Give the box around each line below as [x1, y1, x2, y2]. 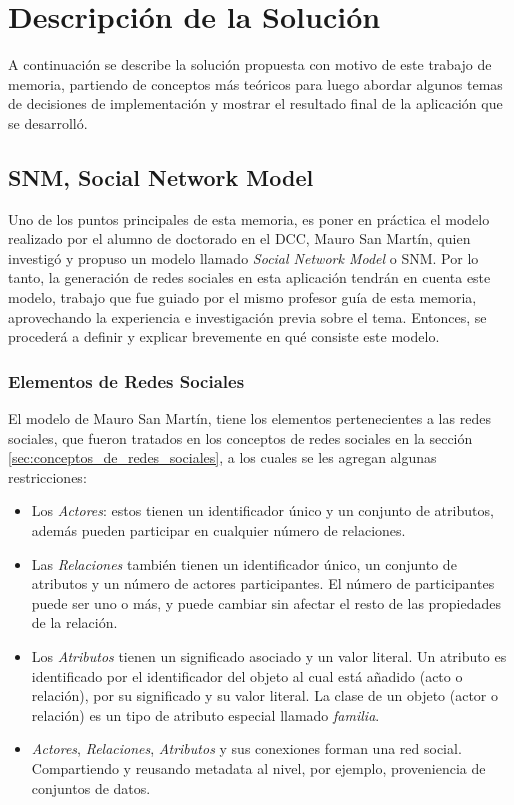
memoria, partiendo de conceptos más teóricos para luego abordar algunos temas [8, 73, 503, 94]
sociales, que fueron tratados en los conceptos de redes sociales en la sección [8, 427, 473, 448]
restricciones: [8, 466, 87, 487]
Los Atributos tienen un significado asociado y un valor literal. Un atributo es [31, 646, 507, 667]
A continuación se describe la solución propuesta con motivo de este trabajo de [8, 54, 492, 75]
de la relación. [31, 612, 118, 633]
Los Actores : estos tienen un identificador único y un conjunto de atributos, [31, 500, 494, 521]
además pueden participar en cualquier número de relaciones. [31, 520, 406, 541]
